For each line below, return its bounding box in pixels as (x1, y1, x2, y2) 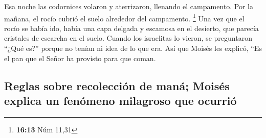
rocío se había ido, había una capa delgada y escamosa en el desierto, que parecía (4, 22, 259, 33)
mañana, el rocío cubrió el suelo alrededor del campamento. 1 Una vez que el (4, 11, 245, 23)
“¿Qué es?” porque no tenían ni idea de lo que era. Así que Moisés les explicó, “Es (4, 43, 262, 53)
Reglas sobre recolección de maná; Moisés (4, 77, 230, 93)
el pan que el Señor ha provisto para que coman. (4, 52, 156, 63)
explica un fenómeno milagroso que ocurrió (4, 93, 237, 108)
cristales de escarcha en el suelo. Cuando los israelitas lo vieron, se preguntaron (4, 33, 252, 43)
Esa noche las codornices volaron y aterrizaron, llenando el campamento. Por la (4, 1, 253, 11)
